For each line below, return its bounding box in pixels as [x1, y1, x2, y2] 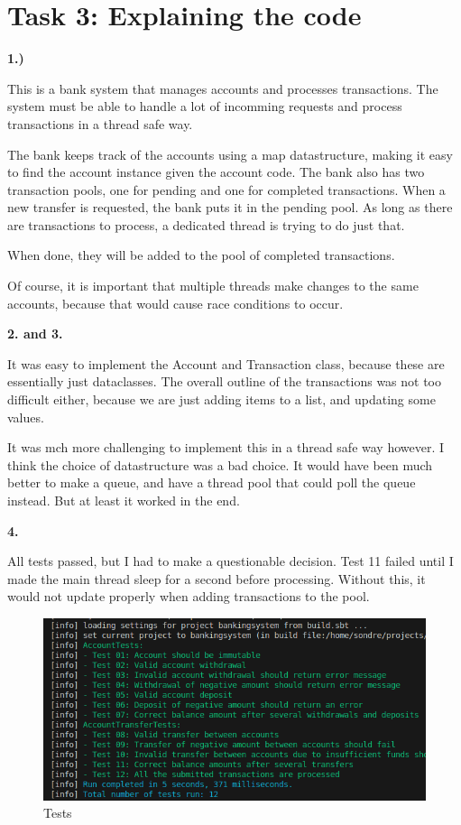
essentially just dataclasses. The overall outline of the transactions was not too [7, 372, 442, 391]
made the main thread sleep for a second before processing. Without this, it [7, 569, 426, 588]
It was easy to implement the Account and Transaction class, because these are [7, 354, 445, 373]
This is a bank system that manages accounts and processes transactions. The [7, 79, 438, 97]
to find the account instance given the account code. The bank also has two [7, 162, 425, 181]
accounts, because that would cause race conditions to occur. [7, 293, 344, 312]
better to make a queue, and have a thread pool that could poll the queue [7, 473, 416, 492]
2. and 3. [7, 324, 63, 343]
